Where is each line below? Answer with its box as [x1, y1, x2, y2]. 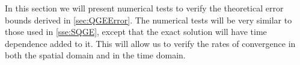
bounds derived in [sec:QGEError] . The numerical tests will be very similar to [5, 13, 292, 26]
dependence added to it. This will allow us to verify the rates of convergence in [5, 37, 296, 49]
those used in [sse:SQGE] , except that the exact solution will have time [5, 25, 267, 38]
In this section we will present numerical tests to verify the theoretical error [5, 2, 284, 14]
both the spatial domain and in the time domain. [5, 49, 186, 61]
